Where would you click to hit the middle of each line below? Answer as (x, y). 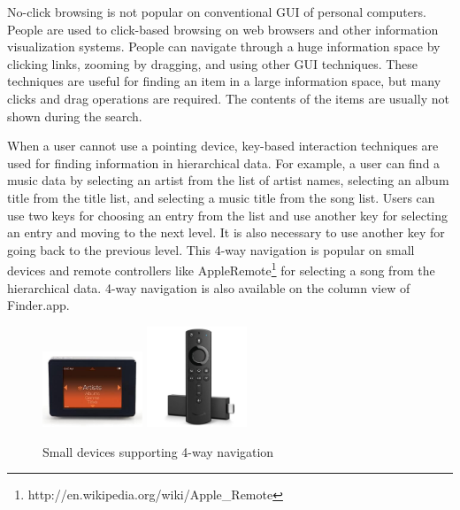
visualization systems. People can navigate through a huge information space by (224, 46)
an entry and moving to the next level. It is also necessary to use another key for (226, 232)
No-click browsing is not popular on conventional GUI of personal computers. (217, 12)
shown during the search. (75, 116)
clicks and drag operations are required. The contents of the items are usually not (228, 98)
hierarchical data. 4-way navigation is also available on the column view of (209, 287)
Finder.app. (38, 305)
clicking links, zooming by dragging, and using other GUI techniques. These (213, 63)
